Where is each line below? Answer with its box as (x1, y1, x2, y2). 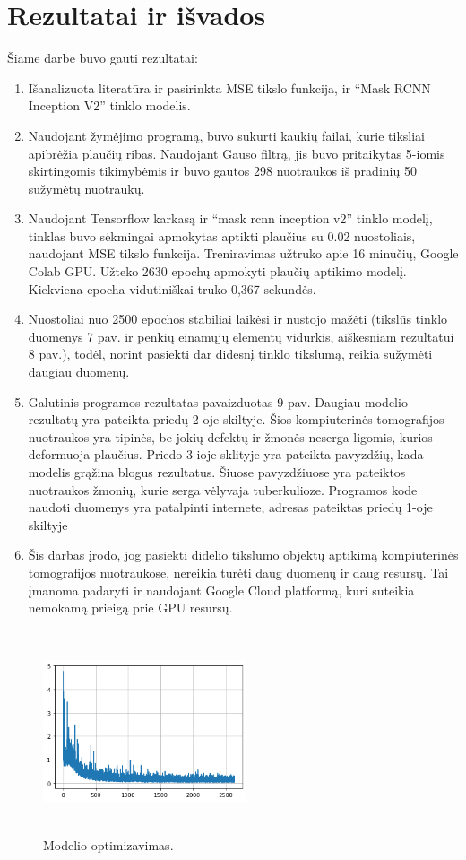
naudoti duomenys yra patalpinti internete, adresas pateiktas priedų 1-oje (28, 498, 433, 517)
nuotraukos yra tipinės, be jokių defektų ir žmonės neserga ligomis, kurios (28, 427, 433, 446)
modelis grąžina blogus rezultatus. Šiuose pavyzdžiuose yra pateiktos (28, 463, 406, 481)
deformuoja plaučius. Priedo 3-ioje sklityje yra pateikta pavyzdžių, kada (28, 445, 424, 464)
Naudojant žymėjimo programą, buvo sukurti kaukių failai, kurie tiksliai (28, 126, 425, 144)
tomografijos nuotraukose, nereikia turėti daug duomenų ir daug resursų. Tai (28, 562, 449, 581)
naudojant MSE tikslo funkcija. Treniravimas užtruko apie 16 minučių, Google (28, 244, 459, 263)
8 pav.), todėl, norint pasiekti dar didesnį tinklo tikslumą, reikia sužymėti (28, 344, 433, 363)
